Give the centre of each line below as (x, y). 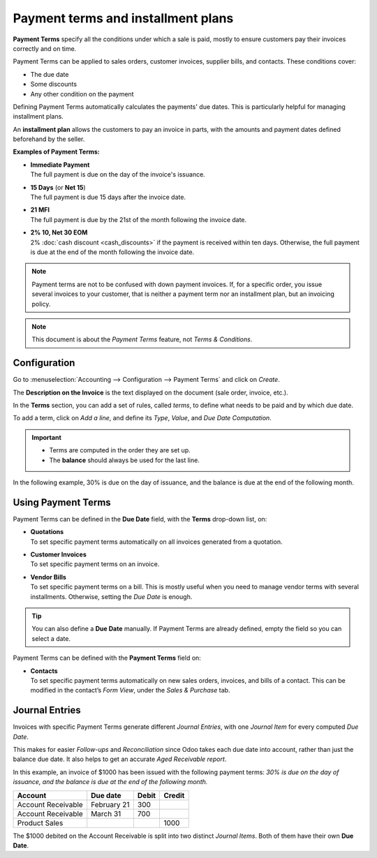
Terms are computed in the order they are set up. (120, 450)
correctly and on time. (45, 48)
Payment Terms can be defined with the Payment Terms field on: (107, 658)
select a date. (51, 638)
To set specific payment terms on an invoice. (95, 564)
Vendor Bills (48, 577)
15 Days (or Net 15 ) (58, 187)
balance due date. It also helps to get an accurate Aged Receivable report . (120, 759)
